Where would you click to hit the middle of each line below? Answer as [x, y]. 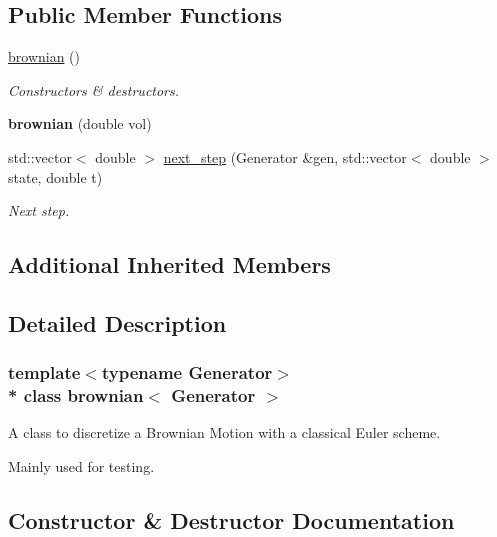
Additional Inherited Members [169, 264]
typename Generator [187, 372]
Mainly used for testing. [81, 466]
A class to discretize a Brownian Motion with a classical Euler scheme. [224, 432]
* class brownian [76, 395]
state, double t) [55, 176]
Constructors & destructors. [94, 89]
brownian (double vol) [80, 123]
